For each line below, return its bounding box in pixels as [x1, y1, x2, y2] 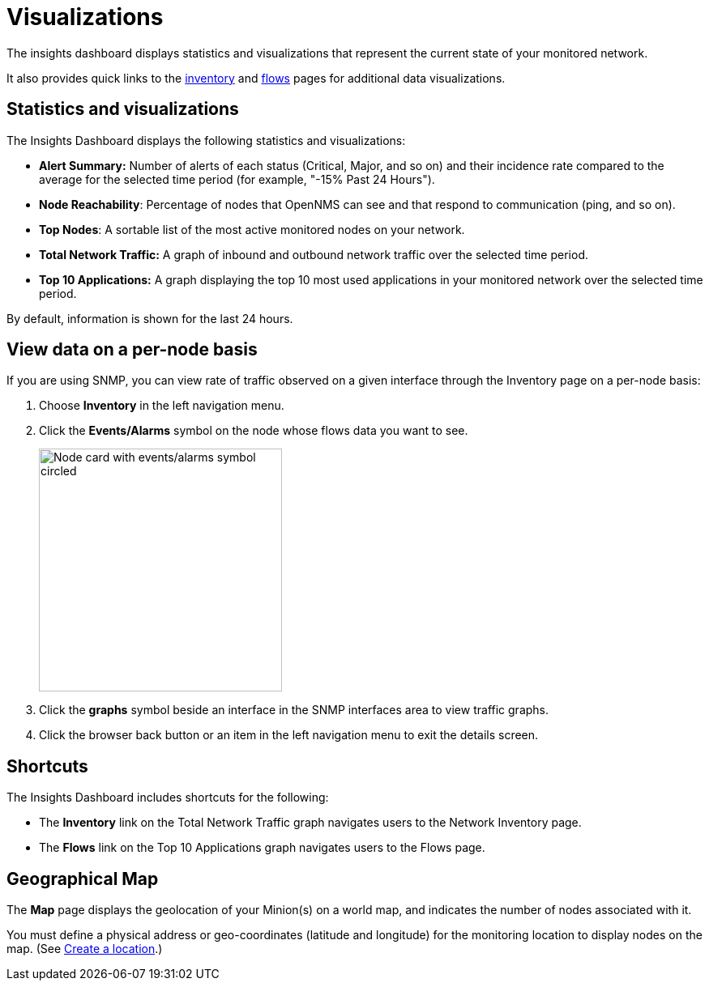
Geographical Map [6, 868, 159, 889]
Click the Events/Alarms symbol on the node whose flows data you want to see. [39, 423, 468, 438]
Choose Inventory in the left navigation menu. [39, 398, 284, 413]
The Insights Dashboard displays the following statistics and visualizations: [6, 133, 406, 147]
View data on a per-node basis [6, 339, 258, 360]
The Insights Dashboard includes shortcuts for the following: [6, 790, 329, 805]
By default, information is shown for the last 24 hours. [6, 311, 293, 325]
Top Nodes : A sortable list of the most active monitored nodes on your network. [39, 222, 465, 236]
